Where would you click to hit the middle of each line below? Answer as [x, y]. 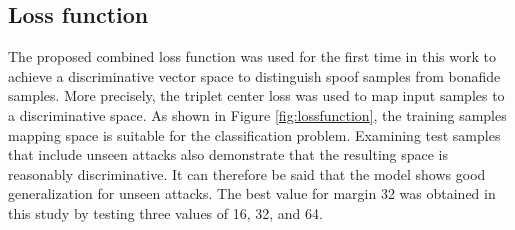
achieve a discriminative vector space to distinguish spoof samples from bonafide [254, 75]
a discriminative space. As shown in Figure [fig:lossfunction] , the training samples [257, 114]
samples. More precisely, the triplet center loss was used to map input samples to [256, 95]
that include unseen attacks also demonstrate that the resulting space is [228, 154]
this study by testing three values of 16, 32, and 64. [165, 212]
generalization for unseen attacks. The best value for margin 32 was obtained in [252, 193]
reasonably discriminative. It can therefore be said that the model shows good [247, 173]
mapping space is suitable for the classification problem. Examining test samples [254, 134]
